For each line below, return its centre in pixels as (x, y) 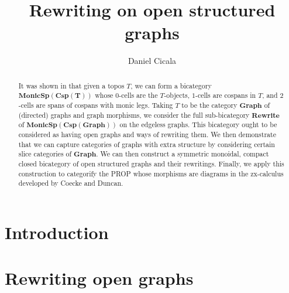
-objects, (177, 95)
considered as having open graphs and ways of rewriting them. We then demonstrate (147, 134)
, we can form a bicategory (171, 85)
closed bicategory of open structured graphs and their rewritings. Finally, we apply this (151, 163)
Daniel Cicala (152, 61)
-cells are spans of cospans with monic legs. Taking (96, 105)
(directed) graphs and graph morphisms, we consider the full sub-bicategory (134, 115)
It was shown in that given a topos (71, 85)
